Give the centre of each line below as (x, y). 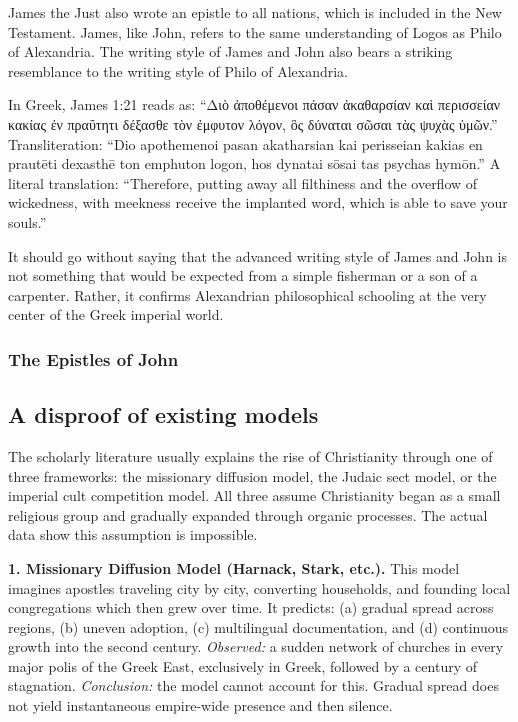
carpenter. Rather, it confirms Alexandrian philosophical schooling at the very (247, 294)
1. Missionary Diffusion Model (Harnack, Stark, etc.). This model (234, 567)
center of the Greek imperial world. (116, 314)
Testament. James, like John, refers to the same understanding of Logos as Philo (255, 31)
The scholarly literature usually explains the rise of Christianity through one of (250, 455)
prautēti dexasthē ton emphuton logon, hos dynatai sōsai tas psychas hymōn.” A (254, 163)
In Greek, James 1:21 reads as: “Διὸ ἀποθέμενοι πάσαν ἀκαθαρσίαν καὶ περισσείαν (254, 104)
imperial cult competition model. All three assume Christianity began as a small (254, 495)
